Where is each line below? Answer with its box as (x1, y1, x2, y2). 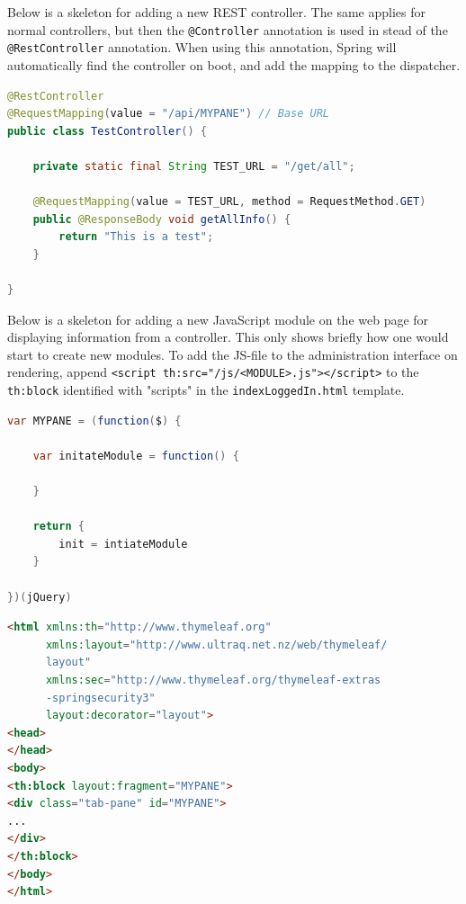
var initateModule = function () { (32, 449, 239, 462)
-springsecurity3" (45, 691, 156, 704)
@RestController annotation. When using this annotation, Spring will (7, 38, 397, 57)
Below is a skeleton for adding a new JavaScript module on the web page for (7, 309, 429, 328)
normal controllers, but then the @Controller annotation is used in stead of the (7, 20, 448, 39)
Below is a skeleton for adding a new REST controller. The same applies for (7, 3, 426, 21)
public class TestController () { (7, 124, 207, 138)
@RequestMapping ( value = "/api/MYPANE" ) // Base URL (7, 107, 330, 121)
